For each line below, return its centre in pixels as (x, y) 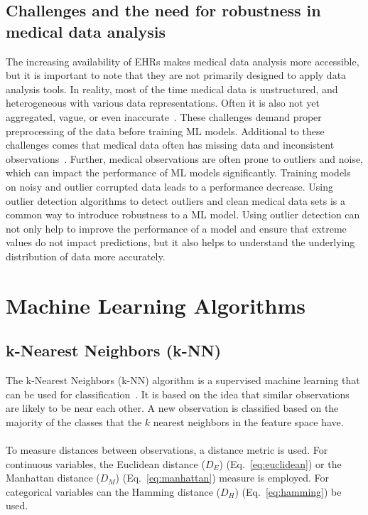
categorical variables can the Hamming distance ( (113, 491)
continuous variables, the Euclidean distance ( (105, 463)
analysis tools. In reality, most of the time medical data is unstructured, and (172, 89)
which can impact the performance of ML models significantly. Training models (178, 172)
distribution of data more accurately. (86, 256)
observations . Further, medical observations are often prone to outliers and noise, (185, 158)
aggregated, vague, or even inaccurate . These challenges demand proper (164, 116)
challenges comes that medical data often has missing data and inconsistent (170, 145)
